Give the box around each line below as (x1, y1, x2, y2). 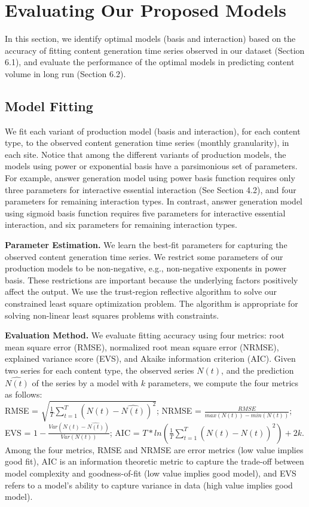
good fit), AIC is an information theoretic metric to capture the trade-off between (5, 455, 304, 468)
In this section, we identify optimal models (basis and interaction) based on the (5, 32, 296, 45)
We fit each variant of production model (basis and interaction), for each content (5, 124, 301, 137)
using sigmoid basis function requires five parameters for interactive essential (5, 206, 286, 219)
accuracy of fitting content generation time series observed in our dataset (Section (5, 44, 305, 56)
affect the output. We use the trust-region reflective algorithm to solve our (5, 285, 277, 298)
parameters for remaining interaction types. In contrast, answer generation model (5, 195, 303, 207)
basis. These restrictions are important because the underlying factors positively (5, 273, 298, 286)
